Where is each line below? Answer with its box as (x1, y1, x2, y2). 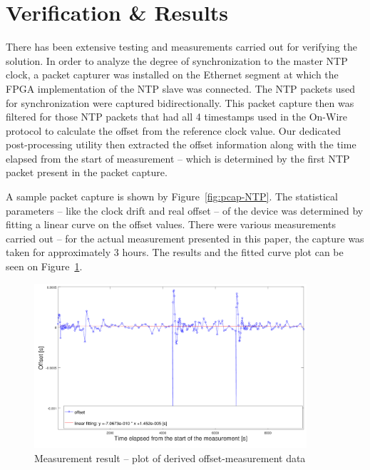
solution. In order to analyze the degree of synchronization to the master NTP (6, 53, 348, 68)
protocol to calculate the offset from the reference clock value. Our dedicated (6, 123, 341, 138)
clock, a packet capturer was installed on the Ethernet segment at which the (6, 67, 339, 82)
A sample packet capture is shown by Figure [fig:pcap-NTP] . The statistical (6, 189, 338, 204)
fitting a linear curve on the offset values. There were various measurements (6, 217, 336, 232)
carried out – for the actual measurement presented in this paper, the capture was (6, 230, 364, 245)
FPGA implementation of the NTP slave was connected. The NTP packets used (6, 81, 355, 96)
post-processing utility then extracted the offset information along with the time (6, 137, 356, 152)
